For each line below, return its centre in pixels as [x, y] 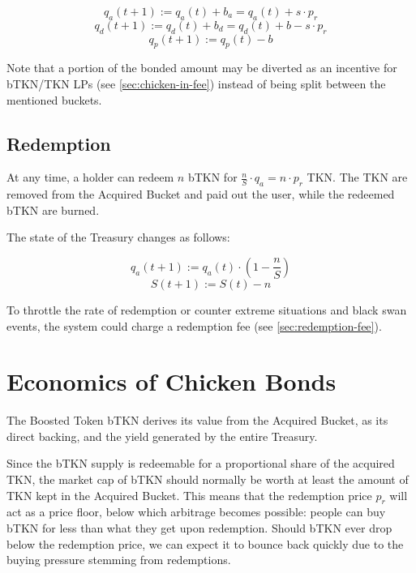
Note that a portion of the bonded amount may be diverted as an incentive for [202, 68]
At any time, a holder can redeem [90, 177]
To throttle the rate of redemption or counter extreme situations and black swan [207, 309]
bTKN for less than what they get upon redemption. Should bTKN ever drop [199, 528]
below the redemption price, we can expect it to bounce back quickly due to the [205, 543]
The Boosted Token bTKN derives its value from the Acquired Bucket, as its [197, 420]
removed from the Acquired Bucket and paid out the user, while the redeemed [201, 194]
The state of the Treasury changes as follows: [118, 237]
